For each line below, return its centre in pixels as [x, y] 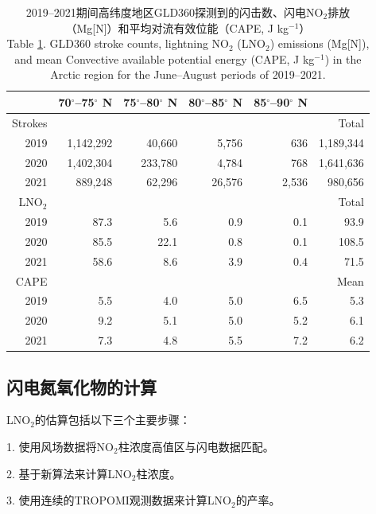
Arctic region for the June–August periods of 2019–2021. [188, 74]
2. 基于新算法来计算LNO [69, 473]
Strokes [30, 122]
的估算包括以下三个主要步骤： [112, 420]
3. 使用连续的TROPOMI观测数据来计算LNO [119, 500]
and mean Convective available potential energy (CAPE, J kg [165, 58]
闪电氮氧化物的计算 [81, 386]
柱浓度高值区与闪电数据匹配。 [196, 446]
